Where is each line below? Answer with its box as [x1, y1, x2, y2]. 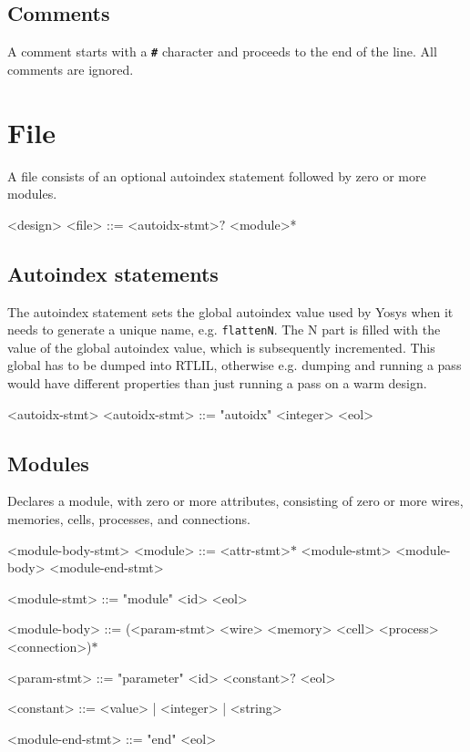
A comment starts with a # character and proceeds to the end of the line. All [7, 42, 437, 61]
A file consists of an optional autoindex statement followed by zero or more [7, 166, 426, 185]
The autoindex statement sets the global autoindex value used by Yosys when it [7, 302, 454, 321]
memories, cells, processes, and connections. [7, 509, 250, 528]
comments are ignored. [7, 59, 134, 78]
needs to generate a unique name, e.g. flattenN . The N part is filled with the [7, 320, 441, 339]
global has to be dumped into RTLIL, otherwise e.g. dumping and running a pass [7, 355, 462, 375]
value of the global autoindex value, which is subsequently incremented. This [7, 337, 435, 356]
